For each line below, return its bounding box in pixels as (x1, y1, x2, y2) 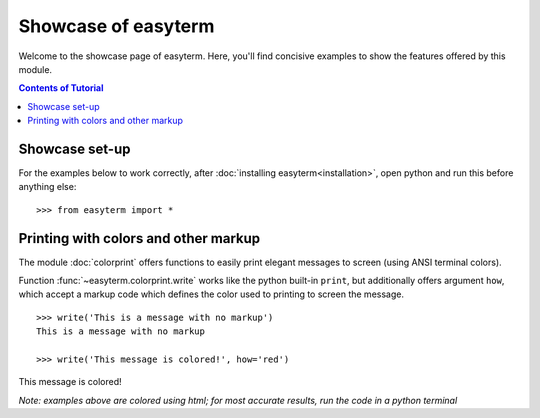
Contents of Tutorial (18, 82, 104, 94)
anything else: (18, 181, 77, 193)
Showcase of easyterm (18, 15, 215, 37)
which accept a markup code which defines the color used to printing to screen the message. (18, 288, 405, 300)
